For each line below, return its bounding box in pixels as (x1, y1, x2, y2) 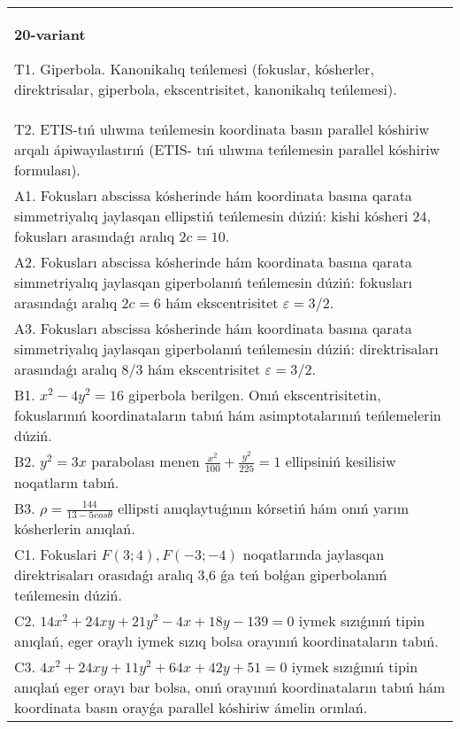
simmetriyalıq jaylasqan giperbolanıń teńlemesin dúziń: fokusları (14, 272, 412, 292)
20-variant (14, 24, 86, 44)
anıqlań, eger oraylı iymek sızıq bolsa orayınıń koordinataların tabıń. (14, 631, 439, 652)
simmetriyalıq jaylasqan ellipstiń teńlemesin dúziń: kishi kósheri (14, 206, 409, 226)
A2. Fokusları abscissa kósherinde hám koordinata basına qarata (14, 252, 412, 272)
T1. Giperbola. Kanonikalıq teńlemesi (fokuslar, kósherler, (14, 58, 374, 79)
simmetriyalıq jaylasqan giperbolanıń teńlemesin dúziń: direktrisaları (14, 338, 439, 359)
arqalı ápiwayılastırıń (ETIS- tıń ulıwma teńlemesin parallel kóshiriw (14, 139, 441, 159)
